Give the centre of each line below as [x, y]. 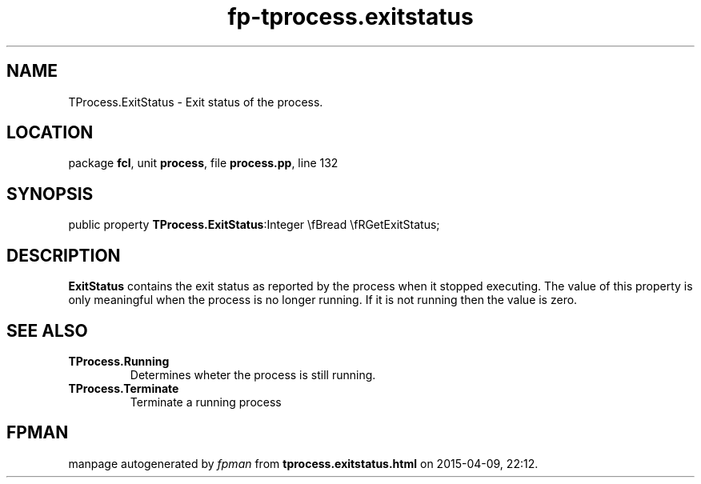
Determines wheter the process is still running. [253, 374]
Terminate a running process [206, 402]
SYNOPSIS [50, 194]
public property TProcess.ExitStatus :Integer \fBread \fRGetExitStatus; [254, 225]
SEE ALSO [47, 330]
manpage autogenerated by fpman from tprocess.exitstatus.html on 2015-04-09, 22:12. [303, 463]
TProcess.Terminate [124, 388]
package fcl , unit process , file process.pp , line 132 [203, 163]
